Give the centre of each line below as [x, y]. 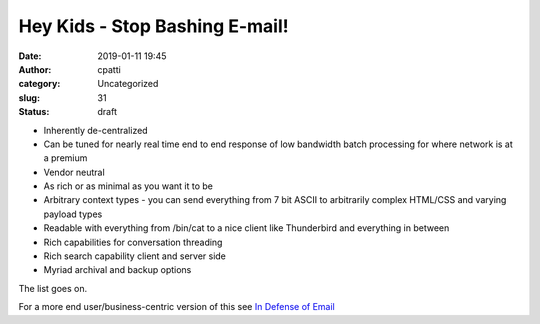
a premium [65, 158]
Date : [30, 56]
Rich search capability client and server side [135, 256]
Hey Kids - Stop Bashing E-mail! [153, 26]
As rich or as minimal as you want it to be [128, 186]
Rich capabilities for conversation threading [133, 242]
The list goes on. [53, 288]
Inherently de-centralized [96, 130]
